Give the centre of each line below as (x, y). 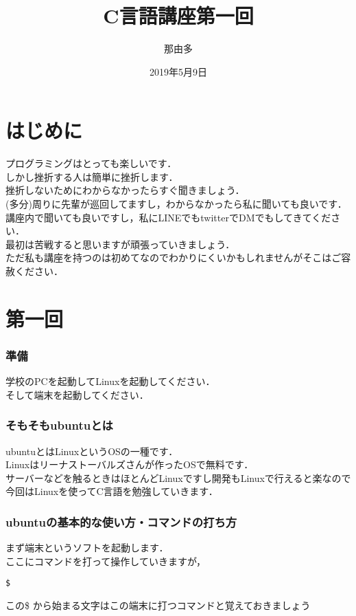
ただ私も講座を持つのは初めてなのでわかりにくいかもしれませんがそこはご (174, 257)
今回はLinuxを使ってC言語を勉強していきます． (112, 491)
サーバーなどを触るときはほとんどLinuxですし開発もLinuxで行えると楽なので (178, 477)
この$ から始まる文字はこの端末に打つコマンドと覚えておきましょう (158, 605)
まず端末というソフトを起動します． (87, 548)
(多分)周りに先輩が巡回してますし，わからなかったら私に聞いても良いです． (176, 204)
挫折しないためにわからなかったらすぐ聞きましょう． (125, 190)
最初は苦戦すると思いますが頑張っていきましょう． (120, 244)
